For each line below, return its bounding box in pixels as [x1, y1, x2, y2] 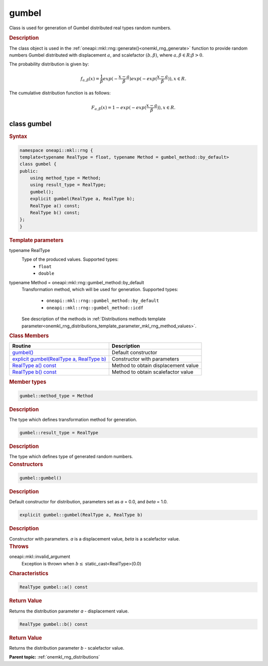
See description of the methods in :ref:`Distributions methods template [21, 316, 166, 322]
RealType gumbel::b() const [19, 621, 88, 627]
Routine [12, 343, 31, 350]
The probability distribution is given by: [9, 61, 89, 67]
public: [19, 168, 38, 174]
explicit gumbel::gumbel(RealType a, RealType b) [19, 512, 143, 518]
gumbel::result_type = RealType [19, 429, 99, 435]
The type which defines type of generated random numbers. [9, 454, 134, 460]
